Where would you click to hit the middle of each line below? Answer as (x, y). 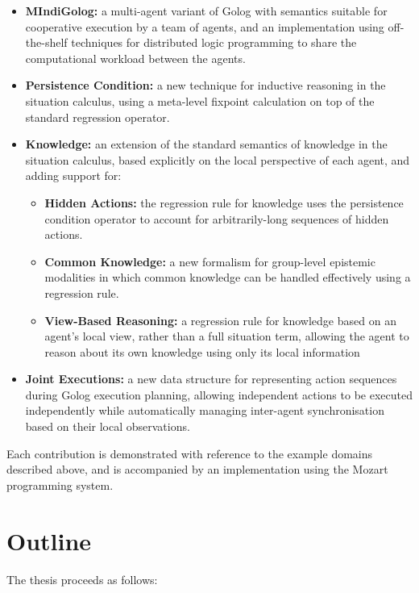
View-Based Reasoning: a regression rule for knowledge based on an (220, 320)
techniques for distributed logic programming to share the (214, 42)
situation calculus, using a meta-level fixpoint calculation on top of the (200, 100)
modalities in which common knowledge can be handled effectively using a (228, 277)
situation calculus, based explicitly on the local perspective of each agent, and (218, 159)
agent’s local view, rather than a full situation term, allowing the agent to (227, 336)
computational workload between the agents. (135, 58)
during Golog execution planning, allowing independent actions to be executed (219, 394)
